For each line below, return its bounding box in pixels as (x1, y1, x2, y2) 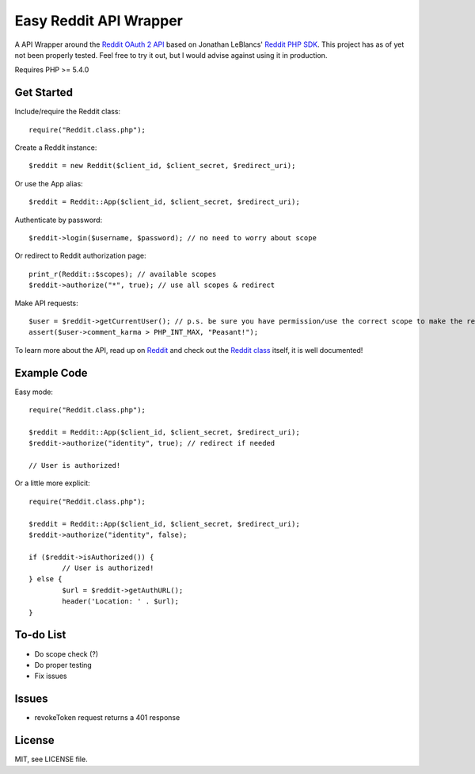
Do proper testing (34, 660, 93, 669)
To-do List (14, 628, 66, 642)
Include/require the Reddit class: (14, 107, 121, 117)
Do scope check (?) (34, 649, 99, 658)
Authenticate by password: (14, 215, 103, 224)
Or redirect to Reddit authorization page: (14, 251, 146, 261)
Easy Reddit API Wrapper (14, 12, 184, 29)
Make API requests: (14, 298, 78, 308)
